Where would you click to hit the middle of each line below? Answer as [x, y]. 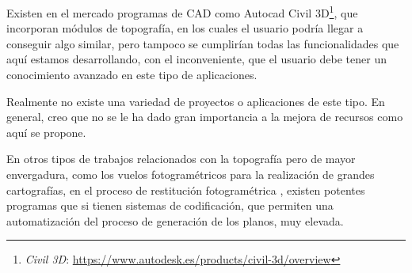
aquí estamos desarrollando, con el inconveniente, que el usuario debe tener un [196, 59]
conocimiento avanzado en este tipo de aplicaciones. [132, 75]
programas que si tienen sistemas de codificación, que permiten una [170, 205]
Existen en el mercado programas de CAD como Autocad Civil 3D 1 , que [182, 11]
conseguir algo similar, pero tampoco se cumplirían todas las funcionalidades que [203, 43]
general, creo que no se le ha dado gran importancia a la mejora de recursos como [205, 117]
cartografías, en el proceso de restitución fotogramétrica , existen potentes [186, 190]
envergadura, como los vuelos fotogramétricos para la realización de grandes [191, 174]
